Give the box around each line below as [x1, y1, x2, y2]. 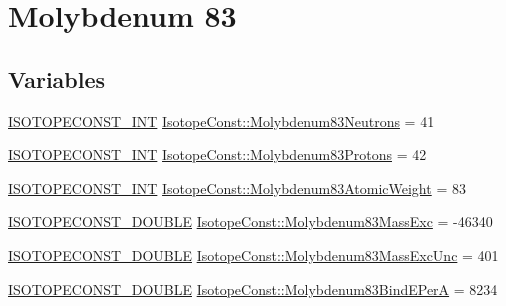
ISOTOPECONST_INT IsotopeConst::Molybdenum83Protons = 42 [8, 144, 427, 165]
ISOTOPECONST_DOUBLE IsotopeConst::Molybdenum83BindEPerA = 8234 [8, 278, 498, 299]
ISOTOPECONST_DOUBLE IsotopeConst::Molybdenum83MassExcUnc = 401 [8, 244, 499, 265]
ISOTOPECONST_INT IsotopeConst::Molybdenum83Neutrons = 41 [8, 110, 435, 131]
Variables [8, 63, 106, 94]
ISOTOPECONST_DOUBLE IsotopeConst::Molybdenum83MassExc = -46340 [8, 211, 493, 232]
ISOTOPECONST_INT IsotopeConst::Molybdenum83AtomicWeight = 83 [8, 177, 466, 198]
